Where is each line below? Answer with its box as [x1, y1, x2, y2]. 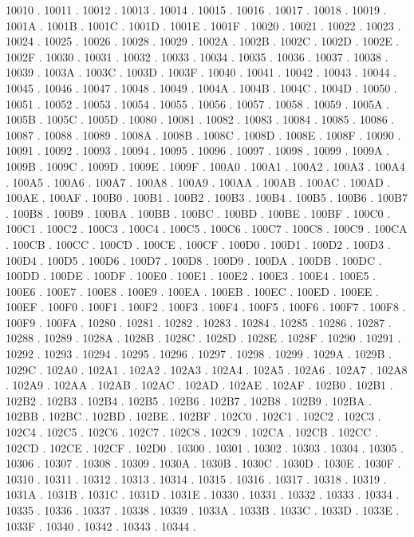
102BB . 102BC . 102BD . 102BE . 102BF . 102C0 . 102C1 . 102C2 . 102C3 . [6, 408, 381, 424]
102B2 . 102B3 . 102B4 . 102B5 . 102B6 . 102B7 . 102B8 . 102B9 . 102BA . [6, 392, 372, 409]
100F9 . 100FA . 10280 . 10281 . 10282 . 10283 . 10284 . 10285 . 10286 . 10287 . [6, 314, 392, 330]
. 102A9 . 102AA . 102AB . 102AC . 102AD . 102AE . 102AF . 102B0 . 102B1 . [6, 377, 393, 393]
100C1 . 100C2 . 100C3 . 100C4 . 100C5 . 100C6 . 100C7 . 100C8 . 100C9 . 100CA [6, 220, 408, 237]
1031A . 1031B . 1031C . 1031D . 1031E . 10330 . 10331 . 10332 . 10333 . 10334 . [6, 486, 400, 503]
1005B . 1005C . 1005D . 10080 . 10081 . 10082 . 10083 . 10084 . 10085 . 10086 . [6, 111, 395, 128]
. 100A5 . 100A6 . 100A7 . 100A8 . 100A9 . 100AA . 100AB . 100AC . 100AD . [6, 173, 391, 190]
